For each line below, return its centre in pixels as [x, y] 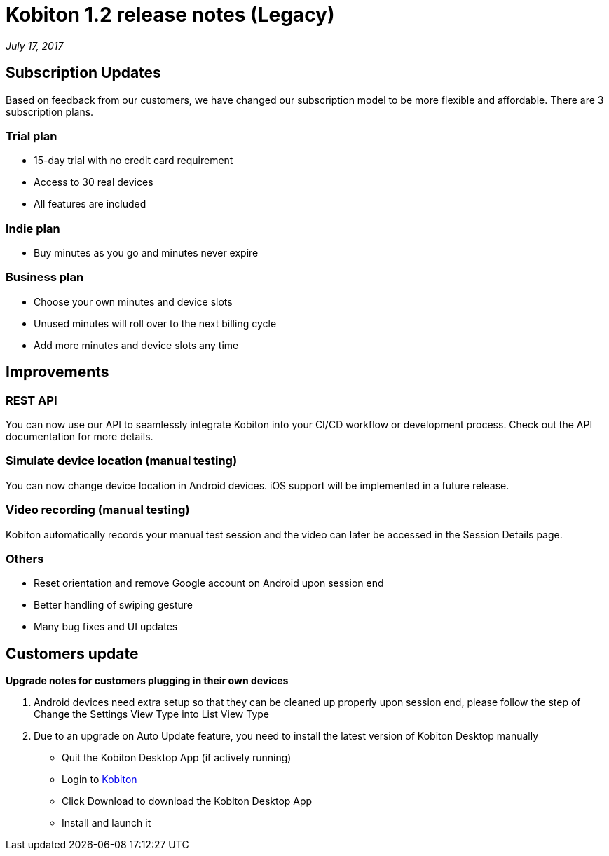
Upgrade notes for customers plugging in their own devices [147, 681]
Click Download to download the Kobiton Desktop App [187, 801]
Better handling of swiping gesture [113, 605]
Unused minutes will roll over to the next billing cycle [155, 323]
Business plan [45, 277]
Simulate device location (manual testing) [122, 461]
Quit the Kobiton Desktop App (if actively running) [177, 758]
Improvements [57, 372]
